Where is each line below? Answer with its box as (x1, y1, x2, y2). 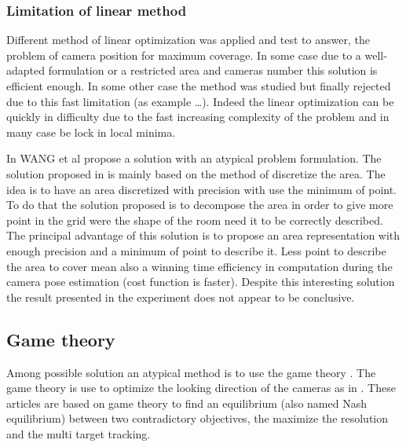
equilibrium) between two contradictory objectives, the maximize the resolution (6, 410, 389, 427)
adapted (6, 62, 46, 79)
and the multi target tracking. (6, 425, 151, 442)
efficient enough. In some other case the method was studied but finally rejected (6, 78, 391, 93)
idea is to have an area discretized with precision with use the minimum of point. (6, 181, 397, 197)
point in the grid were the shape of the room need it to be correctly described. (6, 211, 383, 228)
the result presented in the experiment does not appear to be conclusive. (6, 288, 355, 305)
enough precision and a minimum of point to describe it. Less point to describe (6, 242, 386, 258)
